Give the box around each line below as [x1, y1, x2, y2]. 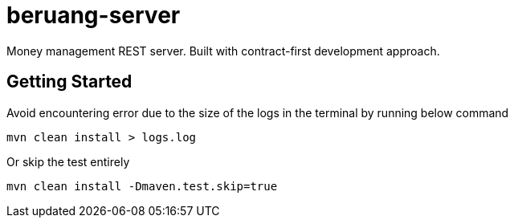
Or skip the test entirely [6, 154, 130, 169]
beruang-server [6, 2, 181, 29]
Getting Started [6, 71, 133, 92]
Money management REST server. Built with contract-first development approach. [6, 43, 440, 58]
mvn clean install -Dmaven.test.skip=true [6, 179, 278, 193]
